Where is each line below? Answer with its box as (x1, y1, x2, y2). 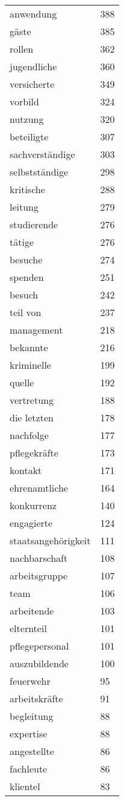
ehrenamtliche (10, 481, 68, 495)
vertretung (10, 393, 54, 407)
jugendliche (10, 59, 57, 73)
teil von (10, 305, 42, 319)
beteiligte (10, 130, 49, 143)
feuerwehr (10, 674, 51, 688)
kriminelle (10, 358, 51, 372)
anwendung (10, 7, 57, 21)
